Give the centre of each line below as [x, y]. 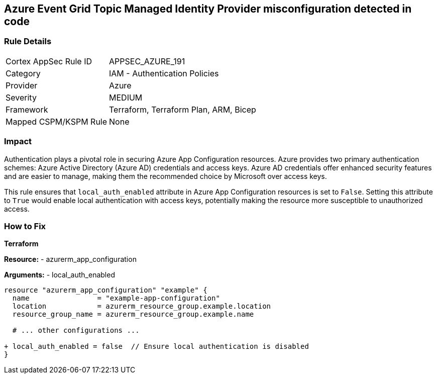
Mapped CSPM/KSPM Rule [57, 121]
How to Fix [25, 226]
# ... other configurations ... [76, 330]
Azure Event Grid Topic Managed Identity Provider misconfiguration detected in [208, 9]
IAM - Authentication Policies [164, 73]
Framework [27, 109]
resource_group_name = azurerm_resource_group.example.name [133, 314]
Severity [21, 97]
